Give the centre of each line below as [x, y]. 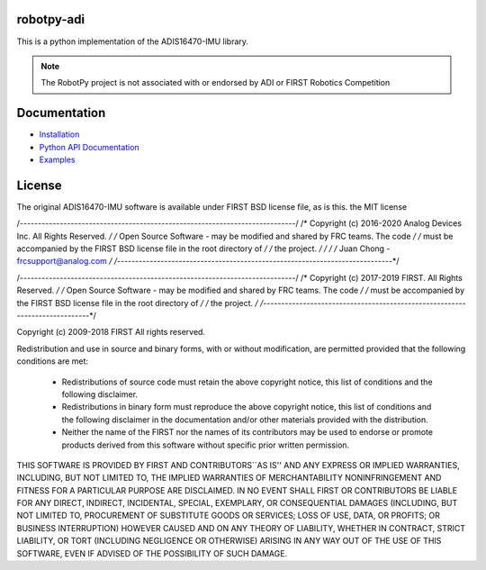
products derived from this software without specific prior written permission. [206, 445]
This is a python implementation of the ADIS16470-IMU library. [133, 41]
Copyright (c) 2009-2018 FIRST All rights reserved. [111, 332]
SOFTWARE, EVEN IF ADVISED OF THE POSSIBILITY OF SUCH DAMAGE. [152, 553]
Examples [57, 159]
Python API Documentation [89, 147]
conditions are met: [53, 361]
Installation [59, 134]
